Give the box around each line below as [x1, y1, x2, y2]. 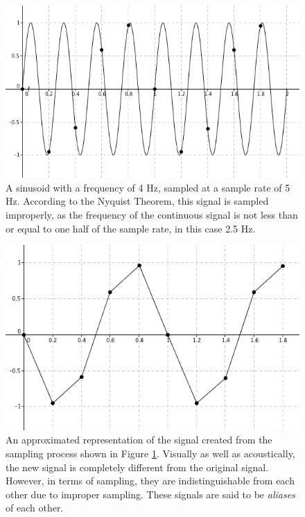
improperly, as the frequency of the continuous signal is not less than [6, 207, 298, 221]
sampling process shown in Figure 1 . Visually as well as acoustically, [6, 446, 295, 460]
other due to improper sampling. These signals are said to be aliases [6, 486, 295, 501]
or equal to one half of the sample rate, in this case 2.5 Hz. [6, 221, 256, 235]
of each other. [6, 500, 64, 515]
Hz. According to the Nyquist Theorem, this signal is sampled [6, 194, 269, 208]
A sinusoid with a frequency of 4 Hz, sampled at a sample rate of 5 [6, 180, 290, 194]
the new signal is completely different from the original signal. [6, 459, 269, 474]
